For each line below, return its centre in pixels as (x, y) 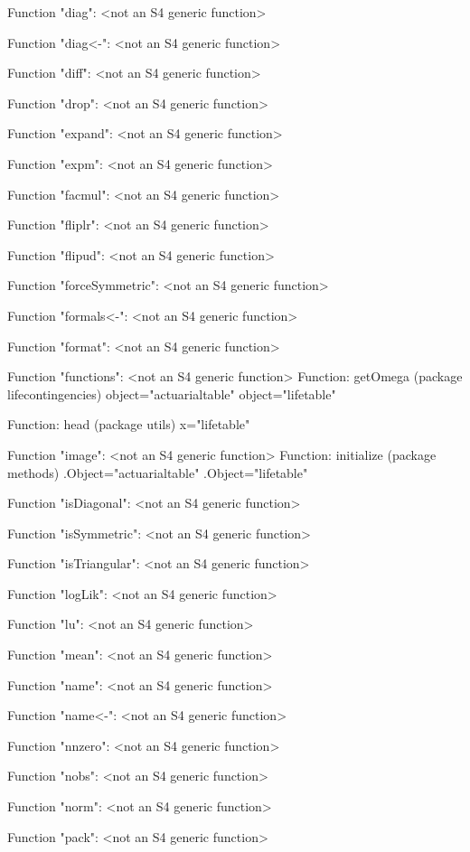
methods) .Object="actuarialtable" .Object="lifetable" (158, 472)
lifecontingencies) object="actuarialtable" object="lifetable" (172, 393)
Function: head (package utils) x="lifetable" (129, 424)
